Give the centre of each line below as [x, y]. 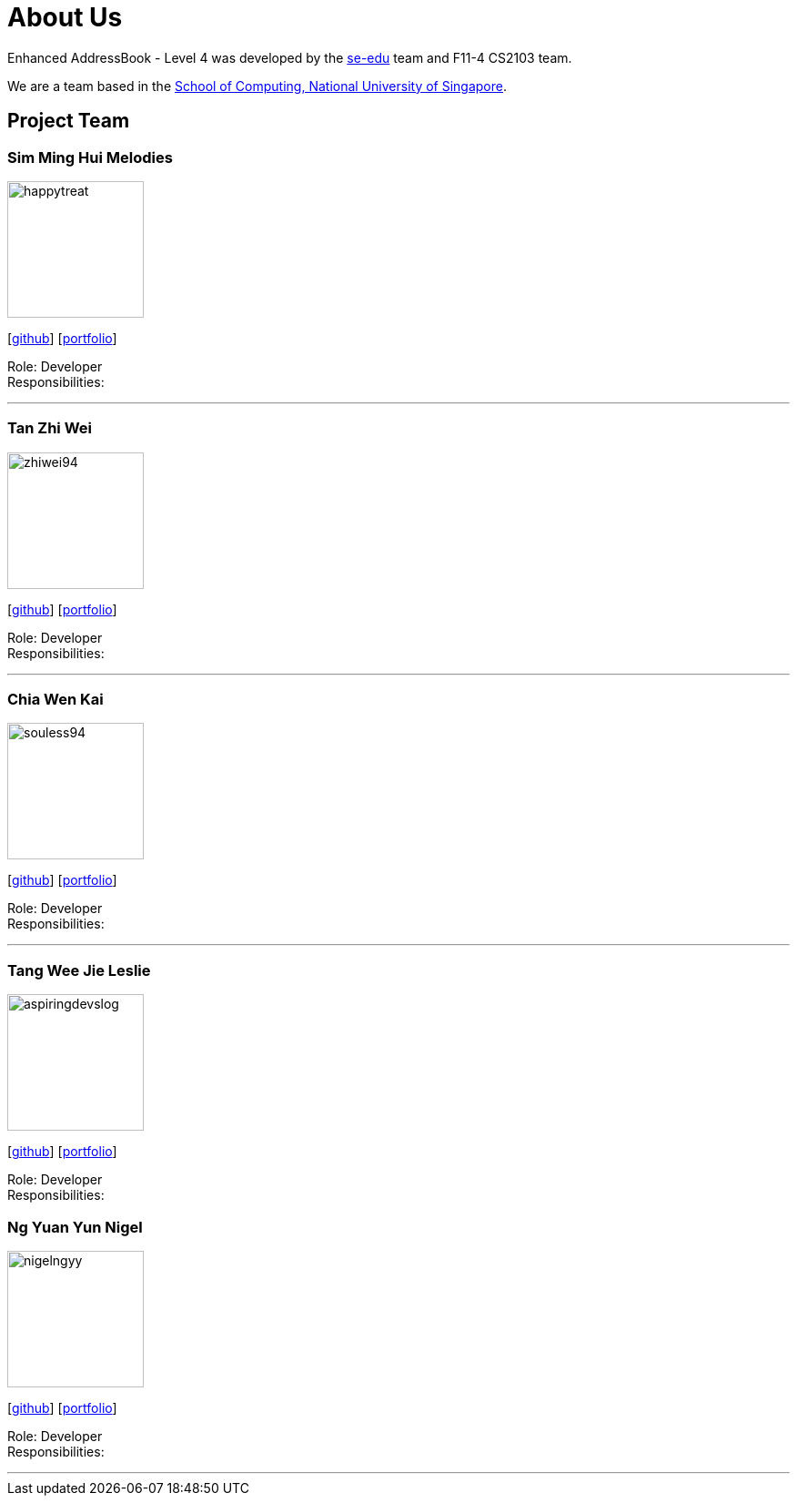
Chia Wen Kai [55, 700]
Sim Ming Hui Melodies [90, 157]
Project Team [69, 121]
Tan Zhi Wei [50, 428]
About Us [65, 17]
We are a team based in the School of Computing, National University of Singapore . [257, 86]
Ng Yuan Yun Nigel [75, 1227]
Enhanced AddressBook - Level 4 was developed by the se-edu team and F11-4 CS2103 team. [290, 57]
